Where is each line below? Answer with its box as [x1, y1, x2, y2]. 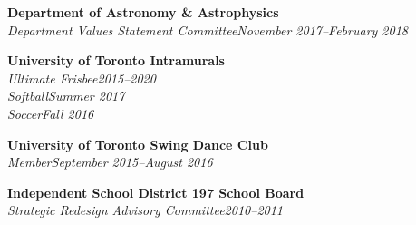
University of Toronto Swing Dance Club [7, 134, 268, 153]
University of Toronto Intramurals [7, 51, 225, 70]
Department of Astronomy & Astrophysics [7, 3, 279, 21]
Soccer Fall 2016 [7, 103, 94, 122]
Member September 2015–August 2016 [7, 152, 213, 171]
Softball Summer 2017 [7, 86, 125, 105]
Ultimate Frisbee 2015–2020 [7, 68, 156, 87]
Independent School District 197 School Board [7, 182, 305, 201]
